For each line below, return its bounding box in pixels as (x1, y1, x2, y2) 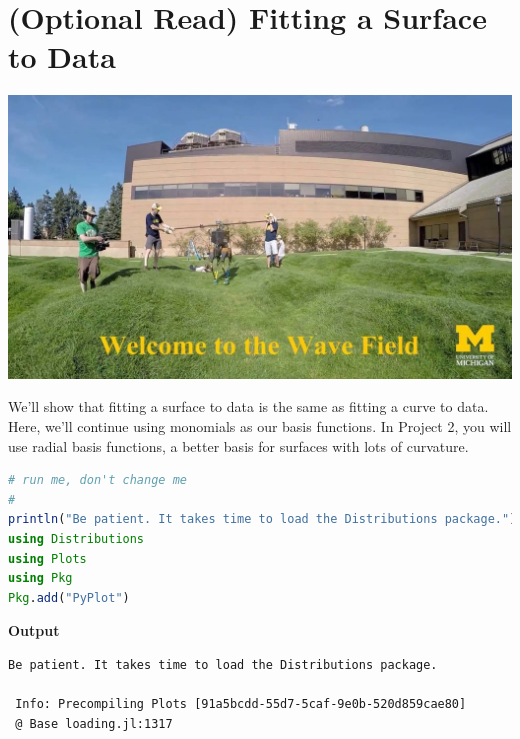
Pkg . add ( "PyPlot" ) (8, 590, 130, 605)
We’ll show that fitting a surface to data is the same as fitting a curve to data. (8, 396, 489, 417)
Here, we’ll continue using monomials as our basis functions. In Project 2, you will (8, 416, 512, 436)
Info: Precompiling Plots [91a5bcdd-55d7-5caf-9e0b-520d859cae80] (15, 697, 467, 712)
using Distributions (8, 531, 145, 546)
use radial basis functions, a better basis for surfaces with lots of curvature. (8, 435, 469, 456)
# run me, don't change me (8, 473, 187, 488)
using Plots (8, 551, 87, 566)
